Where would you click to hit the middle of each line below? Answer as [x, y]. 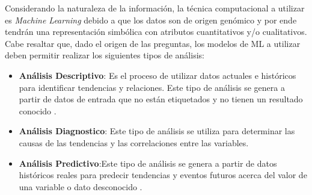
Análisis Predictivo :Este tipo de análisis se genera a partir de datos [148, 163]
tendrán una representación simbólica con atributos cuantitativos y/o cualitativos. [156, 32]
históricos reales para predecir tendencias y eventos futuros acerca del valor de [163, 175]
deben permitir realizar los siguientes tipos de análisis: [105, 55]
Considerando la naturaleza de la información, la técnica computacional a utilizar [155, 8]
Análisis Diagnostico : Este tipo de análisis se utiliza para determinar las [157, 131]
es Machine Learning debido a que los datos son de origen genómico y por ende [151, 20]
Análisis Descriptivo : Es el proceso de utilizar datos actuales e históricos [158, 75]
